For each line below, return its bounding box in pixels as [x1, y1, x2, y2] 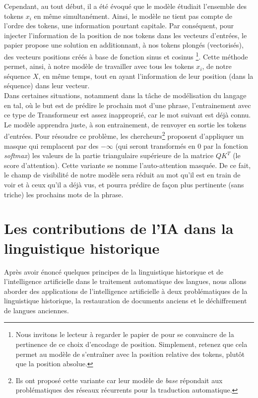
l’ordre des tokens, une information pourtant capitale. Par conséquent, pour [4, 20, 234, 31]
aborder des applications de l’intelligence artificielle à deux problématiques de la [4, 285, 248, 296]
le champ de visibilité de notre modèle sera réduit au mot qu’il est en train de [4, 170, 241, 180]
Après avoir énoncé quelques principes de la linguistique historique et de [4, 266, 223, 277]
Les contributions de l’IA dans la [4, 218, 234, 238]
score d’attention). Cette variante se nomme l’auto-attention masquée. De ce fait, [4, 160, 251, 170]
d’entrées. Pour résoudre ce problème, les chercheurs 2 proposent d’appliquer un [4, 129, 244, 141]
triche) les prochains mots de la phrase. [4, 189, 124, 199]
